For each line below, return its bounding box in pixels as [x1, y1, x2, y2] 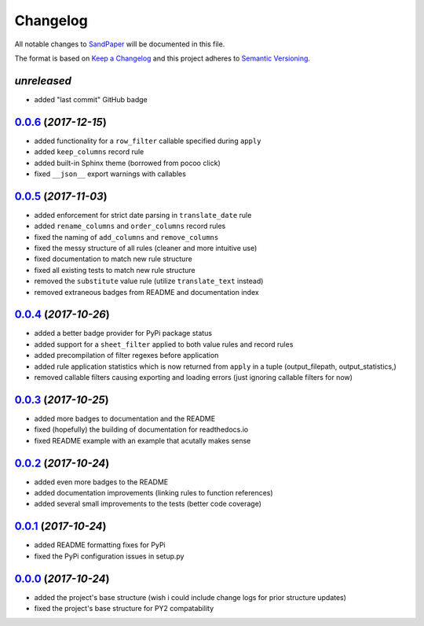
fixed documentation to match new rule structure [34, 254, 192, 263]
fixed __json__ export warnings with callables [34, 169, 186, 179]
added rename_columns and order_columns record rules [34, 221, 226, 231]
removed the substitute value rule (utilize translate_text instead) [34, 276, 264, 286]
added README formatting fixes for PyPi [34, 540, 166, 550]
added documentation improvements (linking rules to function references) [34, 488, 274, 498]
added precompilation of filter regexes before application [34, 351, 219, 360]
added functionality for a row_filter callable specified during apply [34, 136, 261, 145]
